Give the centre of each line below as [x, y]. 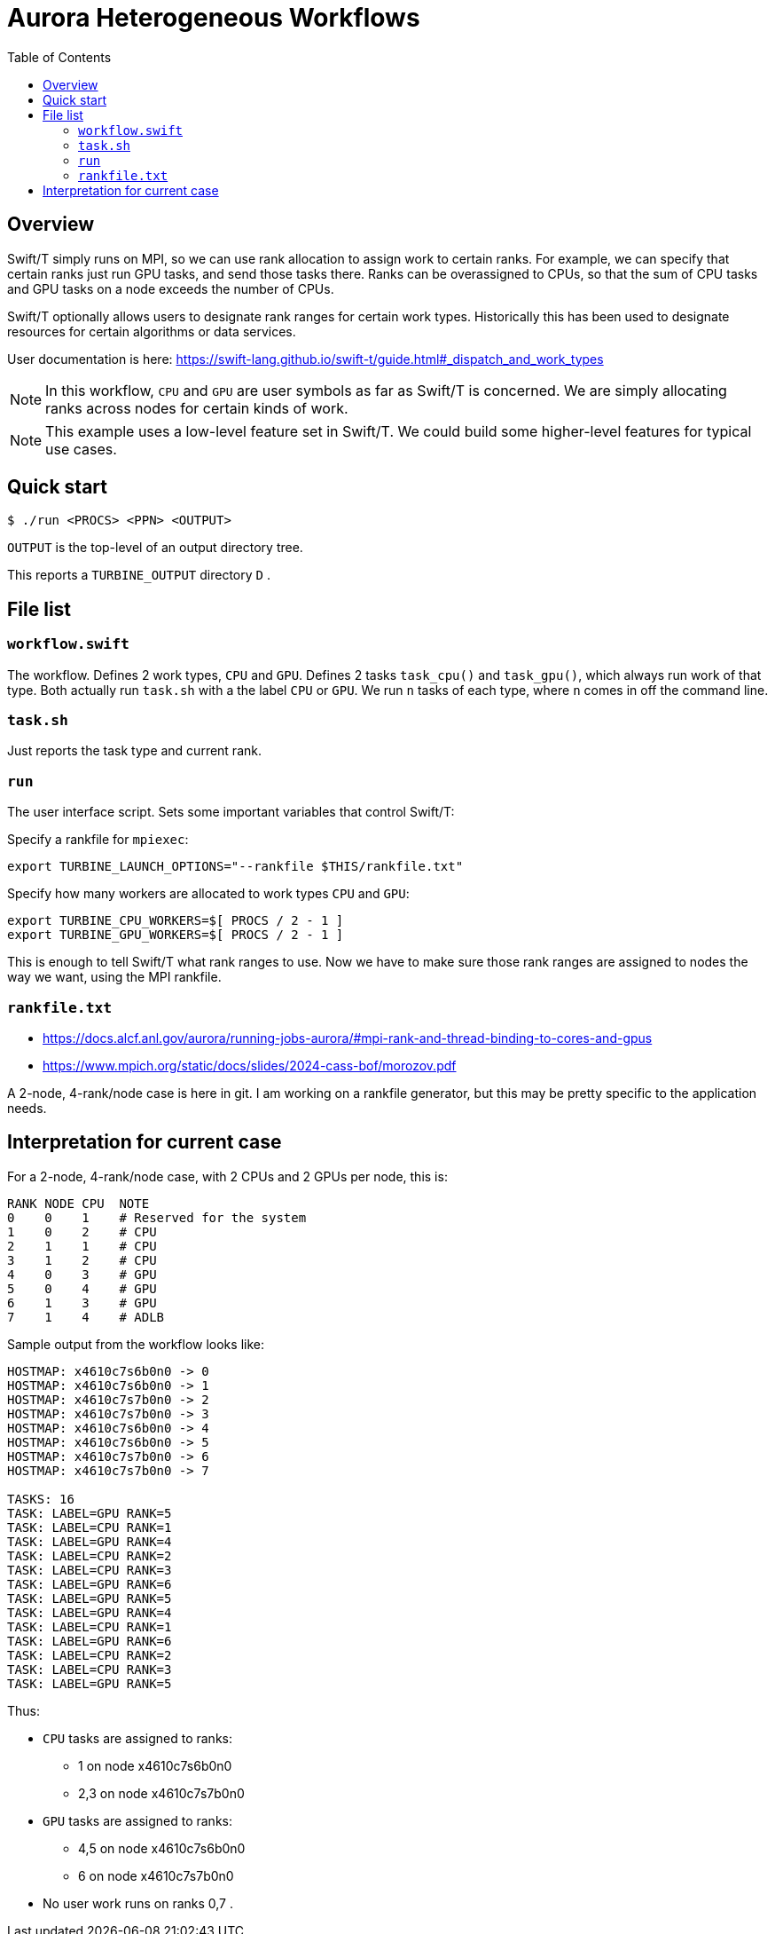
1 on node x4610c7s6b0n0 [155, 1765]
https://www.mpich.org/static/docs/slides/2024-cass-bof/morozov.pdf [250, 1065]
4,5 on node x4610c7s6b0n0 [162, 1848]
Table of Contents [59, 57]
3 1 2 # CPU [82, 1260]
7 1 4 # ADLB [86, 1317]
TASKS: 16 [41, 1499]
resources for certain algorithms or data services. [152, 331]
